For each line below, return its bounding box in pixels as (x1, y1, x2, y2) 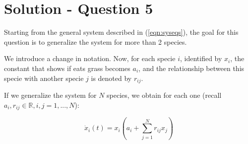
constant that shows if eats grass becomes (4, 63, 130, 73)
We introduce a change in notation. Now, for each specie (4, 53, 176, 64)
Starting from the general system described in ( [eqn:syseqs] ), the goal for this (4, 27, 239, 37)
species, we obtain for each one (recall (107, 89, 222, 100)
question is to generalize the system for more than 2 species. (4, 36, 187, 47)
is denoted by (91, 72, 132, 83)
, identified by (180, 53, 222, 64)
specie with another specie (4, 72, 84, 83)
